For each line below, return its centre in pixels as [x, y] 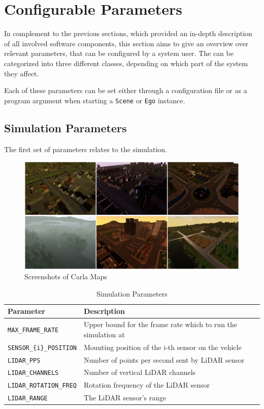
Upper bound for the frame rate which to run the [161, 324]
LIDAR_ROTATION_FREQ [42, 386]
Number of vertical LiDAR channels [140, 372]
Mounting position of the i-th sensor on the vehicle [163, 347]
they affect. [22, 73]
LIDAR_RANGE [28, 399]
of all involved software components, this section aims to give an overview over [126, 43]
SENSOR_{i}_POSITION [42, 348]
